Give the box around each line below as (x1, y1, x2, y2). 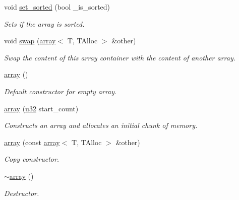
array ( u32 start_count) (4, 103, 79, 113)
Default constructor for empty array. (4, 86, 117, 96)
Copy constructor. (4, 154, 59, 164)
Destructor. (4, 187, 39, 198)
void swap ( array (4, 35, 56, 46)
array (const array (4, 137, 60, 147)
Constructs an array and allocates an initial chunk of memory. (4, 120, 198, 130)
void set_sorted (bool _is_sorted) (4, 2, 110, 12)
